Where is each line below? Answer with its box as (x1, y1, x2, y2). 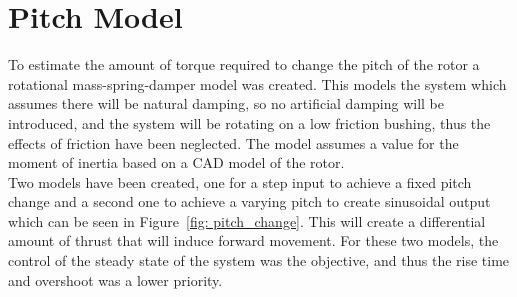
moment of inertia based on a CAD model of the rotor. (8, 152, 345, 173)
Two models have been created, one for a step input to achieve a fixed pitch (8, 171, 472, 192)
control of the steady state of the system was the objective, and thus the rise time (8, 250, 510, 271)
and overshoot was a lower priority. (8, 269, 223, 290)
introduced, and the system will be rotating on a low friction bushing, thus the (8, 112, 491, 133)
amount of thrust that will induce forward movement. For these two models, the (8, 230, 499, 251)
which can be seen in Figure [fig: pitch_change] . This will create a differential (8, 210, 486, 231)
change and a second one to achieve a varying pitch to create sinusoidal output (8, 191, 491, 212)
